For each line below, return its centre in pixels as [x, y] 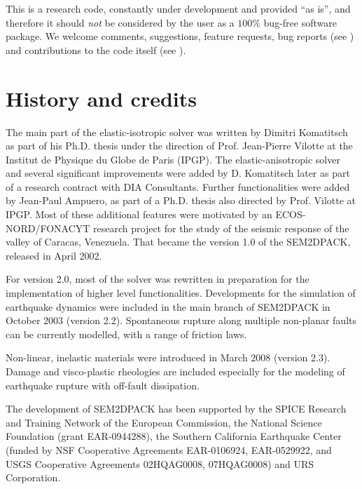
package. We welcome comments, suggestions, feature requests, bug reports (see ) [180, 36]
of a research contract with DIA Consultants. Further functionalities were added [178, 186]
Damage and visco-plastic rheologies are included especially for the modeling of [175, 371]
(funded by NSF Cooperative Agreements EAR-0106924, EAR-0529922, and [169, 449]
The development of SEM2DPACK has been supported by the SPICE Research [176, 409]
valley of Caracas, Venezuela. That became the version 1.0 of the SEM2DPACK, [178, 242]
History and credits [102, 98]
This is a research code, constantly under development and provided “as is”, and [178, 8]
